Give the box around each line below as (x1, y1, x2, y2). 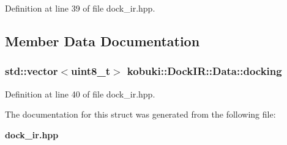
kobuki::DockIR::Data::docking (127, 63, 282, 79)
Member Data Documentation (5, 31, 200, 50)
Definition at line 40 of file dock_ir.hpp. (5, 87, 155, 100)
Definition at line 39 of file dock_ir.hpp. (5, 2, 155, 14)
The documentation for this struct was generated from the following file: (5, 108, 276, 121)
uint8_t (71, 63, 110, 79)
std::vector (5, 63, 58, 79)
